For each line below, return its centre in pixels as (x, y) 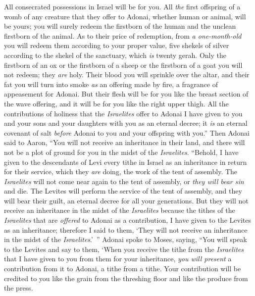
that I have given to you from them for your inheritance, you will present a (118, 259)
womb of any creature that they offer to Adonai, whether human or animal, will (125, 16)
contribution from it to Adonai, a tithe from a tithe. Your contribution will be (123, 269)
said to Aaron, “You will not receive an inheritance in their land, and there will (125, 142)
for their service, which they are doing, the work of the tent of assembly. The (121, 172)
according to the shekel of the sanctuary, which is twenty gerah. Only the (115, 55)
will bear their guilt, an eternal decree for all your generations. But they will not (126, 200)
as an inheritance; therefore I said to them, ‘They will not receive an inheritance (126, 229)
